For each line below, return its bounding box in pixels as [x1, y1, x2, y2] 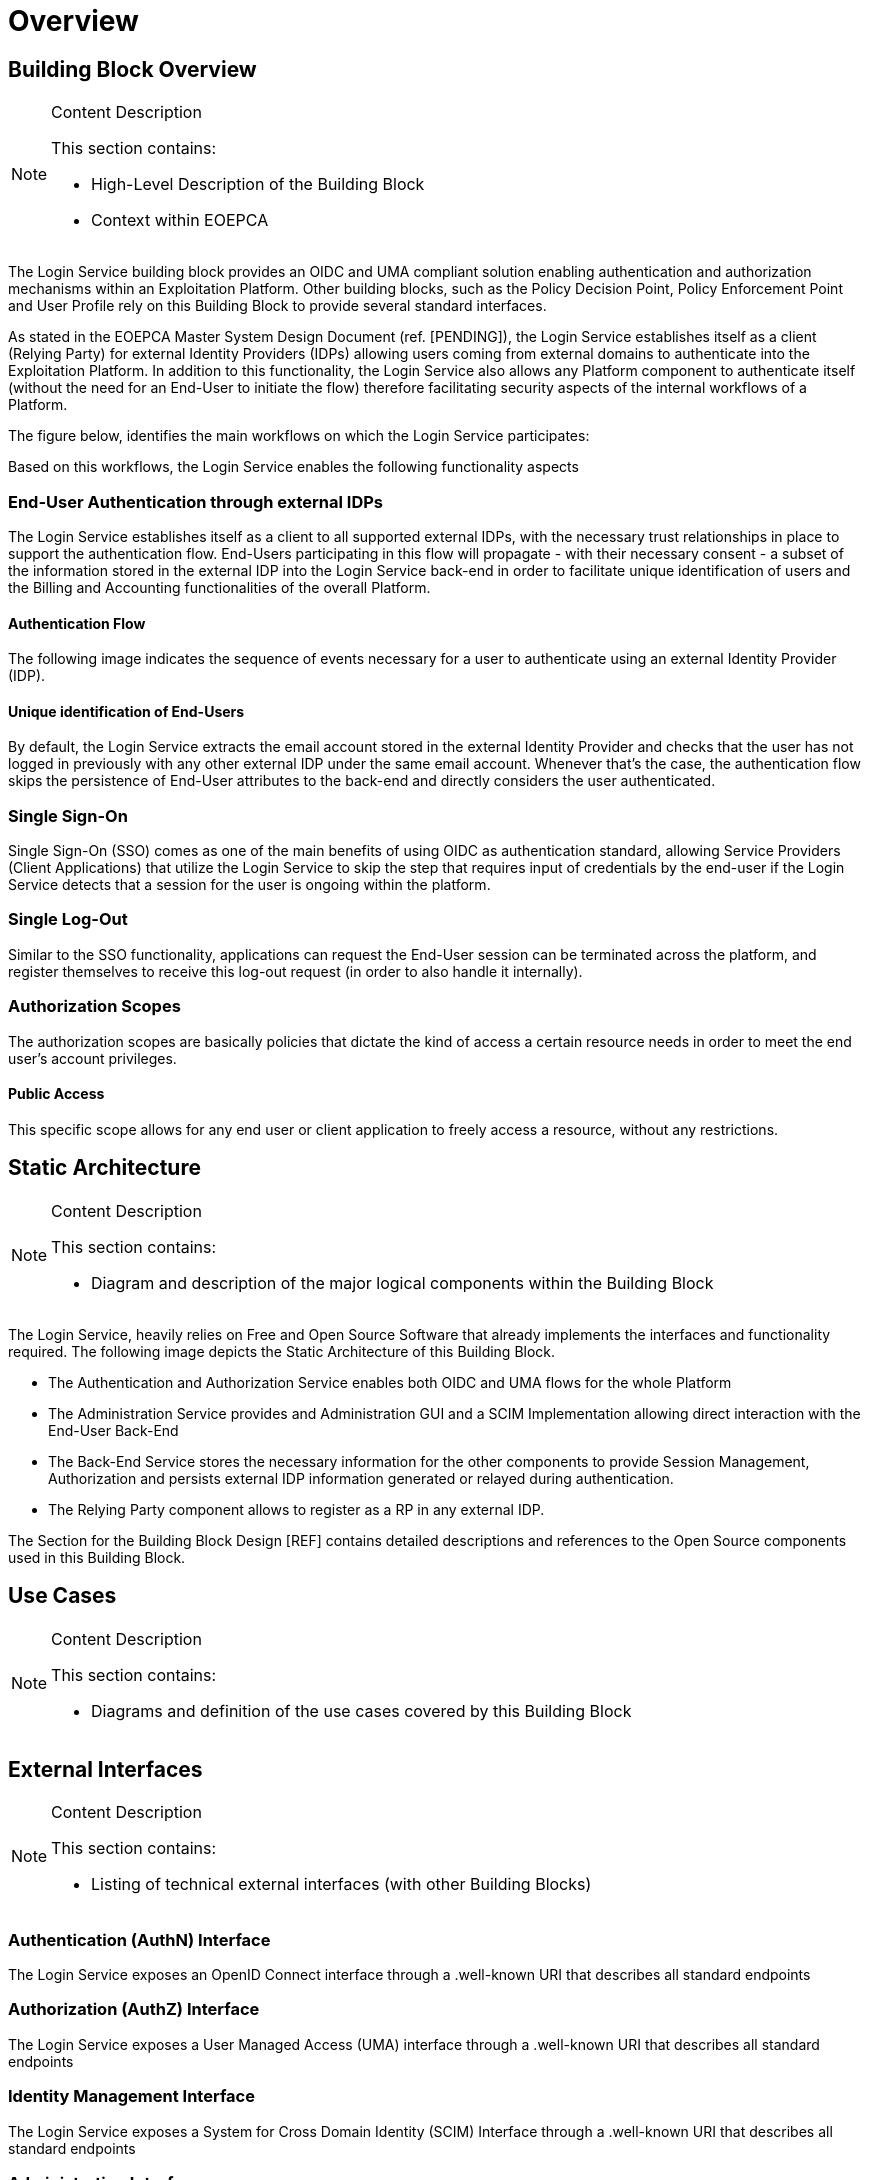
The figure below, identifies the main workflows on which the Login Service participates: [8, 427, 590, 445]
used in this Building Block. [8, 1548, 186, 1566]
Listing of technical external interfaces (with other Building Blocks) [91, 1874, 592, 1895]
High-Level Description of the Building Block [91, 174, 425, 195]
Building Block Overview [8, 56, 257, 82]
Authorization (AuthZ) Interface [8, 1999, 260, 2020]
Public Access [8, 1085, 105, 1103]
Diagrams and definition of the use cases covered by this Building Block [91, 1700, 632, 1721]
